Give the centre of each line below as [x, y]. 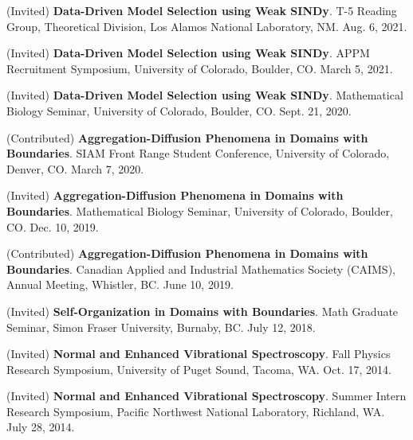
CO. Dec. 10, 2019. [53, 226]
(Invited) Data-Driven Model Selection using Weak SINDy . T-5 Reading [202, 10]
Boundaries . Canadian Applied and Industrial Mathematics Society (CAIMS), [201, 269]
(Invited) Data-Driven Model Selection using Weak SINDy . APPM [188, 53]
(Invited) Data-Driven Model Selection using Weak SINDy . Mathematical [205, 95]
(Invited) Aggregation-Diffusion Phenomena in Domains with [175, 195]
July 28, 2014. [41, 427]
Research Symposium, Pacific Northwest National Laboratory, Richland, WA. [196, 411]
